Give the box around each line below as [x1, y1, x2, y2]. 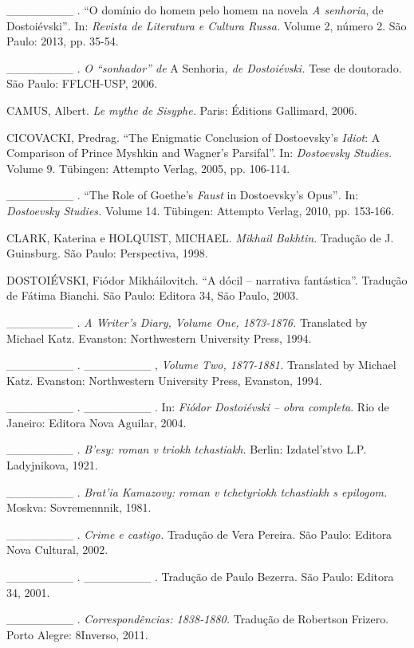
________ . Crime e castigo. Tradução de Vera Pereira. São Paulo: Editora [6, 525, 392, 542]
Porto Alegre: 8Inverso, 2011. [6, 626, 148, 642]
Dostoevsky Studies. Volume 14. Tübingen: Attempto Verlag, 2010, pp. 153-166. [6, 202, 395, 218]
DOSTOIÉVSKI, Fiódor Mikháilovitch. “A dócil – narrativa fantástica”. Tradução [6, 271, 408, 288]
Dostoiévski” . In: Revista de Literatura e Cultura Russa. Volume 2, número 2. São [6, 17, 407, 33]
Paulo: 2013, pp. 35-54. [6, 33, 119, 49]
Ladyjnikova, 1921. [6, 457, 98, 473]
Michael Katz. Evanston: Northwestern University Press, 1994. [6, 329, 312, 346]
